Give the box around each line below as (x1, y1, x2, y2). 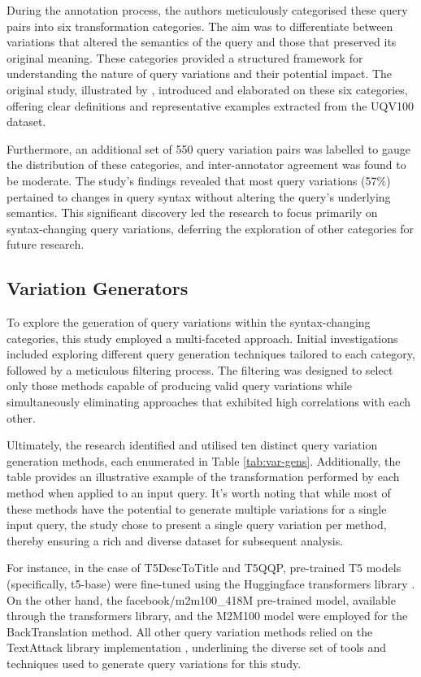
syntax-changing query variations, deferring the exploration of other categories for (7, 219, 414, 237)
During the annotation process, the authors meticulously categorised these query (7, 2, 408, 18)
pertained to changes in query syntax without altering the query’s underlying (7, 188, 391, 205)
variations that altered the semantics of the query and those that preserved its (7, 33, 397, 50)
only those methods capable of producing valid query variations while (7, 377, 353, 394)
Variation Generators (7, 276, 189, 301)
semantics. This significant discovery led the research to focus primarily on (7, 204, 378, 221)
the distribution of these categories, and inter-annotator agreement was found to (7, 156, 406, 173)
